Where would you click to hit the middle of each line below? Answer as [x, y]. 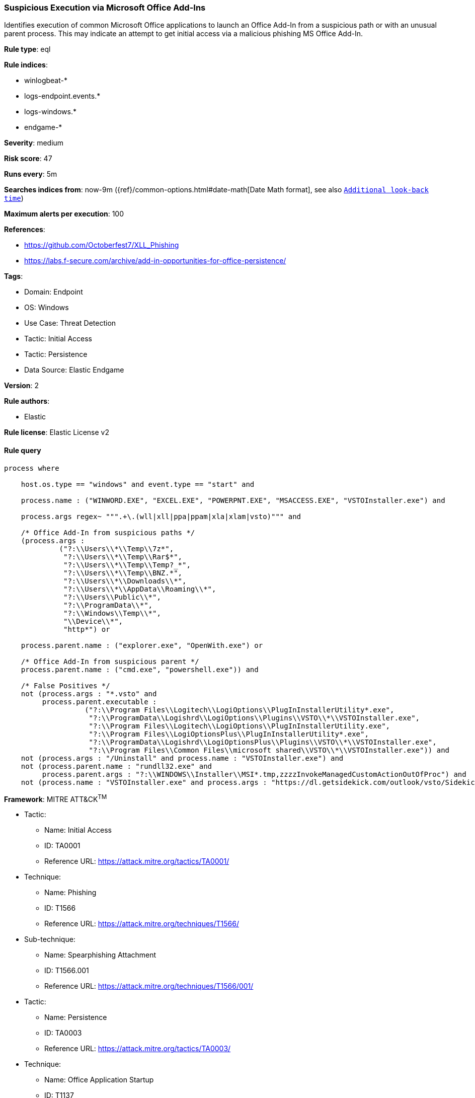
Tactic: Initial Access [58, 339]
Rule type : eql [27, 49]
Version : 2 [22, 386]
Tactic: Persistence [56, 354]
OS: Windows [47, 308]
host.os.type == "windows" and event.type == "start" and [138, 484]
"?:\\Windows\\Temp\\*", [112, 613]
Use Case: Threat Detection [70, 323]
